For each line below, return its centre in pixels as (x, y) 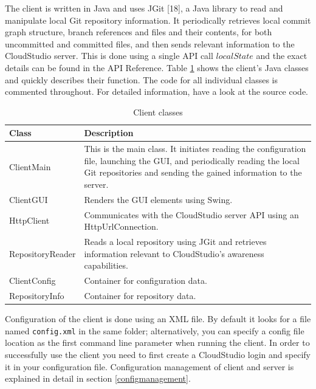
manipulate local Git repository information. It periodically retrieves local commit (158, 20)
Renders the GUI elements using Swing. (158, 199)
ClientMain (30, 166)
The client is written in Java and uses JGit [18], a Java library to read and (144, 8)
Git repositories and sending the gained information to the (193, 172)
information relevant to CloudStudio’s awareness (174, 253)
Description (109, 133)
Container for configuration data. (146, 281)
